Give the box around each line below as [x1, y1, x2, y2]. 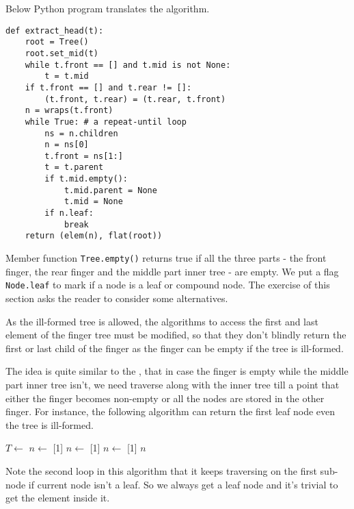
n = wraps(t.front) [25, 105, 113, 116]
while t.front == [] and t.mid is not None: [25, 60, 231, 70]
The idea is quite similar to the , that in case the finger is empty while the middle [5, 364, 349, 378]
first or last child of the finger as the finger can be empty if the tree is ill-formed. [5, 340, 344, 355]
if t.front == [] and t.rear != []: [25, 82, 192, 92]
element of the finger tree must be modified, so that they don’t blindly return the [5, 327, 346, 342]
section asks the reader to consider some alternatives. [5, 290, 228, 305]
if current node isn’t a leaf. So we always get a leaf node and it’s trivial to [28, 477, 338, 491]
